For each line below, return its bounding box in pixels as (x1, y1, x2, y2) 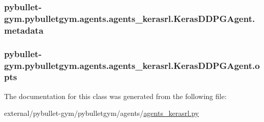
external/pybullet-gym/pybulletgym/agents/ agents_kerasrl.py (4, 108, 199, 118)
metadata (4, 23, 43, 36)
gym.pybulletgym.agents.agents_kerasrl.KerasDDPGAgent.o (4, 59, 260, 71)
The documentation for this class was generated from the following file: (4, 90, 227, 101)
